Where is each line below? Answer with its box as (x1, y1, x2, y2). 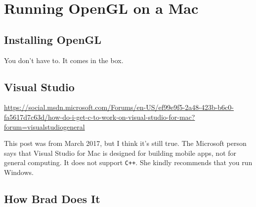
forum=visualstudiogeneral (4, 121, 85, 132)
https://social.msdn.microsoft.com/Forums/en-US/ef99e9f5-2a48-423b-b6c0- (4, 102, 234, 112)
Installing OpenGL (4, 32, 102, 47)
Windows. (4, 167, 34, 177)
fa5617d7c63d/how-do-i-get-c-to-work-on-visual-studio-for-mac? (4, 111, 195, 122)
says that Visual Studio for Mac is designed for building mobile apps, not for (4, 147, 237, 158)
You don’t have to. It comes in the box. (4, 55, 124, 65)
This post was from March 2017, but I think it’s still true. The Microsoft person (4, 138, 247, 148)
